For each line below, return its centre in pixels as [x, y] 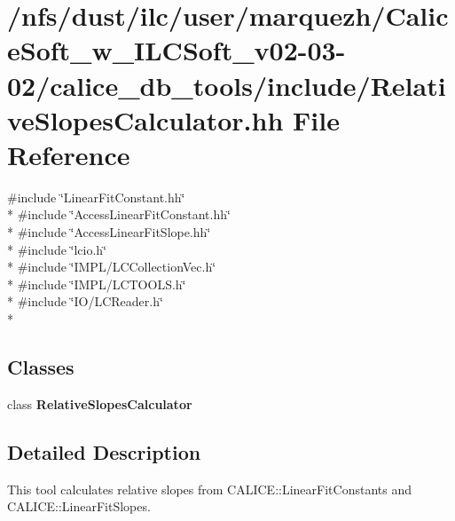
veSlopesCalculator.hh [145, 119]
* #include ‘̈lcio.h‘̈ [57, 249]
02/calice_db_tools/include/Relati [227, 85]
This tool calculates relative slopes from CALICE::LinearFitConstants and [209, 489]
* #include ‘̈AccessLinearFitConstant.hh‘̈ [119, 214]
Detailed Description [104, 451]
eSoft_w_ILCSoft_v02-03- [177, 50]
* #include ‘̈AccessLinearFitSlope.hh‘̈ [109, 232]
